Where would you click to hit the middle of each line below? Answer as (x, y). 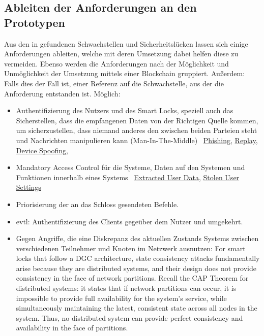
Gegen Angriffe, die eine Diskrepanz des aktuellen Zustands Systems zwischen (137, 238)
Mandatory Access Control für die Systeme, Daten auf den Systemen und (130, 167)
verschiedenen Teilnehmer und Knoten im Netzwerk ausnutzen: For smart (131, 248)
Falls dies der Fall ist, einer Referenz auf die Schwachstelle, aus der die (114, 83)
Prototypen (35, 22)
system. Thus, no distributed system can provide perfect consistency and (129, 317)
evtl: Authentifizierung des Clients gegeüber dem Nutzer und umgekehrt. (129, 221)
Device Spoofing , (42, 150)
